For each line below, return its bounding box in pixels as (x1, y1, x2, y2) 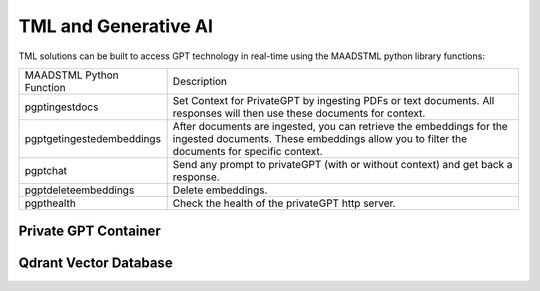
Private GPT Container (18, 223, 162, 240)
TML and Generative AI (18, 15, 214, 37)
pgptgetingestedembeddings (24, 131, 162, 145)
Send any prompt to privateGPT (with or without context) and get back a (172, 157, 514, 171)
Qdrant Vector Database (18, 255, 174, 272)
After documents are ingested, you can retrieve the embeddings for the (172, 119, 509, 133)
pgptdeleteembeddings (24, 183, 135, 197)
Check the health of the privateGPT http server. (172, 196, 396, 210)
